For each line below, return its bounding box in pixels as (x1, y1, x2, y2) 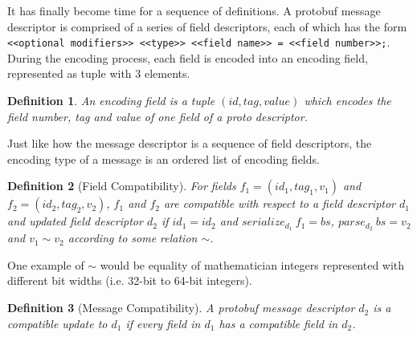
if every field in (125, 315, 201, 331)
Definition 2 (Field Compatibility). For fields (7, 177, 236, 194)
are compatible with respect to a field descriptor (163, 195, 395, 212)
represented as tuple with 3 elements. (7, 65, 190, 82)
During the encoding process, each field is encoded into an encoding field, (7, 49, 368, 66)
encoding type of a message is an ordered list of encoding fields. (7, 150, 320, 167)
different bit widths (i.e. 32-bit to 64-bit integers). (7, 272, 252, 289)
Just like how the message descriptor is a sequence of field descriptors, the (7, 135, 372, 152)
